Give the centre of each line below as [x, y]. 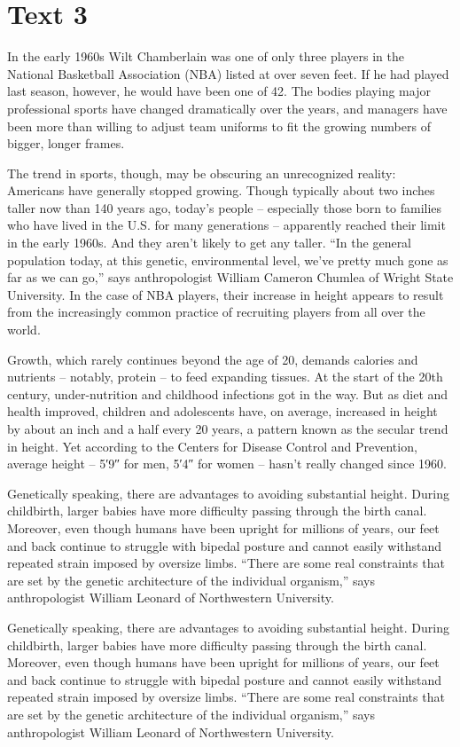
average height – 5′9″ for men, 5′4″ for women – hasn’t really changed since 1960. [227, 464]
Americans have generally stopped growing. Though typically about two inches [221, 190]
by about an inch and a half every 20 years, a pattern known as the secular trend [228, 429]
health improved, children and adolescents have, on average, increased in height [222, 411]
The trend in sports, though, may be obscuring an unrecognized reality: [202, 173]
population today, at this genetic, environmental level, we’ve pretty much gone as [228, 259]
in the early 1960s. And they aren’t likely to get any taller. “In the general [210, 243]
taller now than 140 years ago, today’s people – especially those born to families [225, 207]
